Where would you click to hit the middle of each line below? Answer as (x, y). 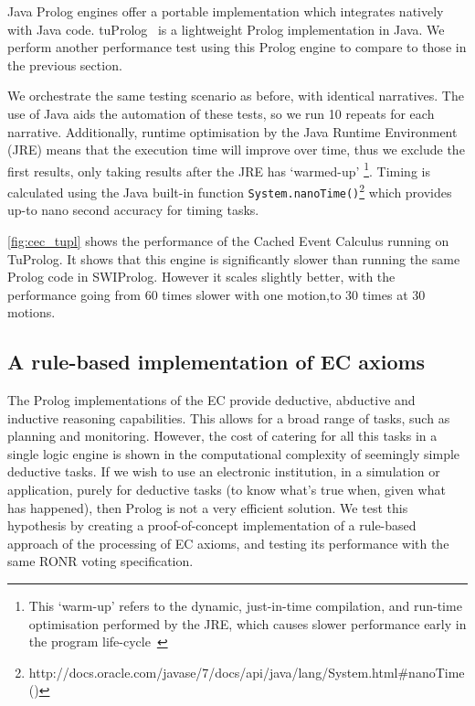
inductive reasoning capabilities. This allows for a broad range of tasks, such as (229, 417)
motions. (32, 312)
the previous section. (65, 64)
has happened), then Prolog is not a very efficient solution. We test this (208, 507)
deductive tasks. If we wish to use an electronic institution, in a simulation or (224, 471)
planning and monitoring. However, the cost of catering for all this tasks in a (222, 436)
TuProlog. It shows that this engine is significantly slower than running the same (234, 258)
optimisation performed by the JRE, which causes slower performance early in (248, 623)
